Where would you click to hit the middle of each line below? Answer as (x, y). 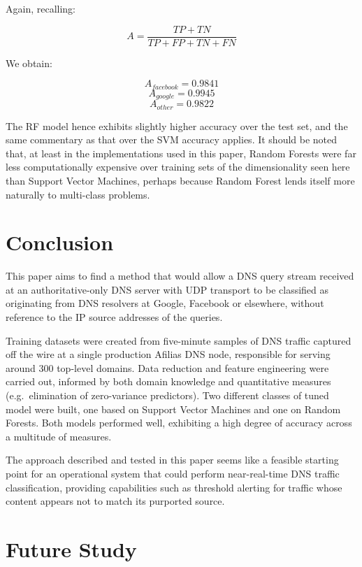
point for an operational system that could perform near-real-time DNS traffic (173, 474)
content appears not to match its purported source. (115, 501)
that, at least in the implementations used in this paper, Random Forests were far (181, 153)
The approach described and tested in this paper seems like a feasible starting (172, 460)
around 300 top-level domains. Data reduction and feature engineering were (167, 367)
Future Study (71, 548)
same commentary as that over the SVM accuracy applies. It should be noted (172, 139)
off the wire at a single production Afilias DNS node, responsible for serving (168, 354)
